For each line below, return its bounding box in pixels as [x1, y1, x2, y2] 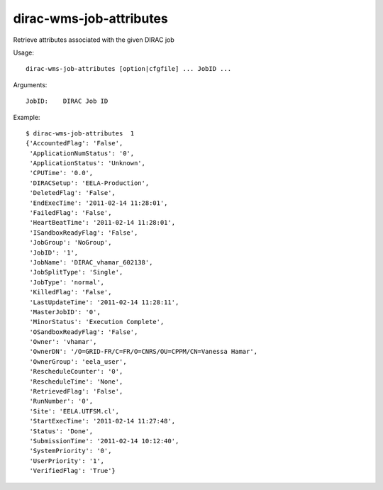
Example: [13, 113, 40, 121]
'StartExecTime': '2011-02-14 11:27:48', [29, 417, 176, 425]
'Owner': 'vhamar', [29, 338, 97, 346]
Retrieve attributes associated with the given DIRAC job [13, 35, 175, 44]
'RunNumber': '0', [29, 397, 94, 406]
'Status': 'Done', [29, 427, 94, 435]
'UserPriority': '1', [29, 457, 105, 464]
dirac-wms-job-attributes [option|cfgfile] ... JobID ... [26, 65, 232, 73]
